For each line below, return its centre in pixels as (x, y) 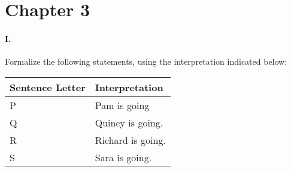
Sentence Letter (48, 87)
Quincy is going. (129, 122)
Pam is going (122, 105)
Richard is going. (130, 140)
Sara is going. (123, 157)
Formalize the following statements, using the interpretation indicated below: (146, 61)
